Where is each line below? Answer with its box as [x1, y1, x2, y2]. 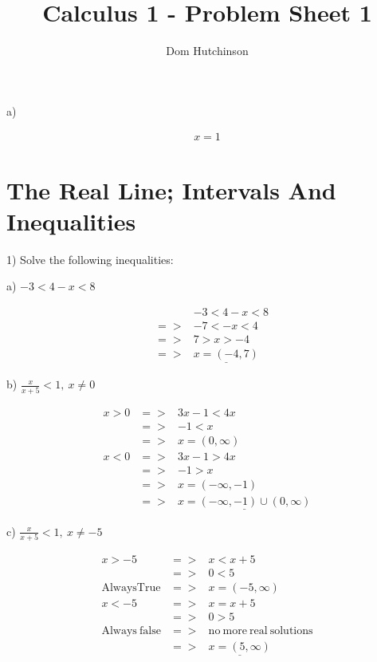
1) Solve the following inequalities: [6, 250, 174, 267]
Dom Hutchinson [166, 42, 249, 59]
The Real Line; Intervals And [6, 173, 336, 206]
